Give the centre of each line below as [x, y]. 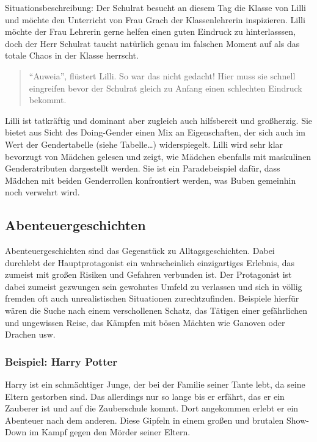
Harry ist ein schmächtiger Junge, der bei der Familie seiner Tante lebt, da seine [155, 384]
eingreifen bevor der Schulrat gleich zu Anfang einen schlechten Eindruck [166, 88]
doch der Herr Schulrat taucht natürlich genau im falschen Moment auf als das [152, 43]
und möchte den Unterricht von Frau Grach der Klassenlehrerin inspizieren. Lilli [155, 19]
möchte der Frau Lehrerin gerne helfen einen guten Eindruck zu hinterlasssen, [150, 31]
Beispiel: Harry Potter [61, 361]
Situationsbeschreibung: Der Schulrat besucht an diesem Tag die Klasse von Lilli [155, 7]
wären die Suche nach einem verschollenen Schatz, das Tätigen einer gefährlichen [156, 310]
